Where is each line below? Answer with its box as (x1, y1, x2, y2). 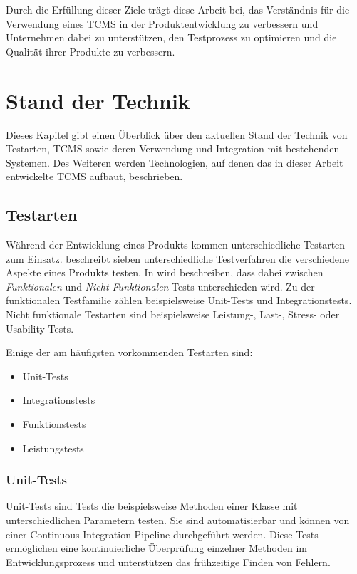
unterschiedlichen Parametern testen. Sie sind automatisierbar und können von (6, 513, 350, 528)
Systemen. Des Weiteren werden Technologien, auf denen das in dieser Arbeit (6, 155, 343, 169)
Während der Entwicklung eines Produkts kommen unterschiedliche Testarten (6, 237, 346, 252)
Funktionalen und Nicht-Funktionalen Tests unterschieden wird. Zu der (6, 278, 315, 293)
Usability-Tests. (6, 320, 74, 335)
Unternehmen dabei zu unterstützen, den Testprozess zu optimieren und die (6, 30, 337, 45)
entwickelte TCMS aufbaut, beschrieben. (6, 169, 183, 184)
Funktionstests (22, 417, 86, 432)
